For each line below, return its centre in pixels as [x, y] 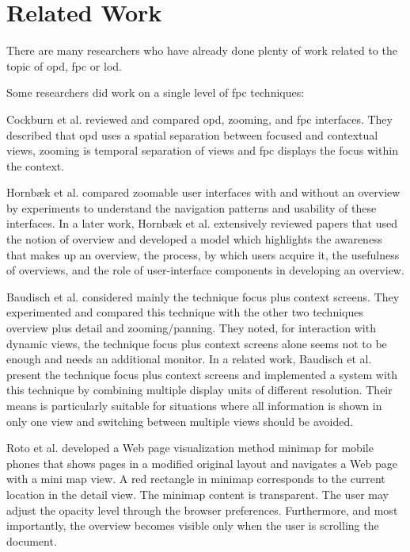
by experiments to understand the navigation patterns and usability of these [192, 207]
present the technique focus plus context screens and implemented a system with [202, 374]
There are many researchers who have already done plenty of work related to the [202, 50]
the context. [36, 165]
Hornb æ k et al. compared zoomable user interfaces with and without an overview [203, 192]
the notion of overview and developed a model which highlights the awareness [195, 239]
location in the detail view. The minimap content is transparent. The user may [197, 494]
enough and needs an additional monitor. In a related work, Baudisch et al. [189, 359]
